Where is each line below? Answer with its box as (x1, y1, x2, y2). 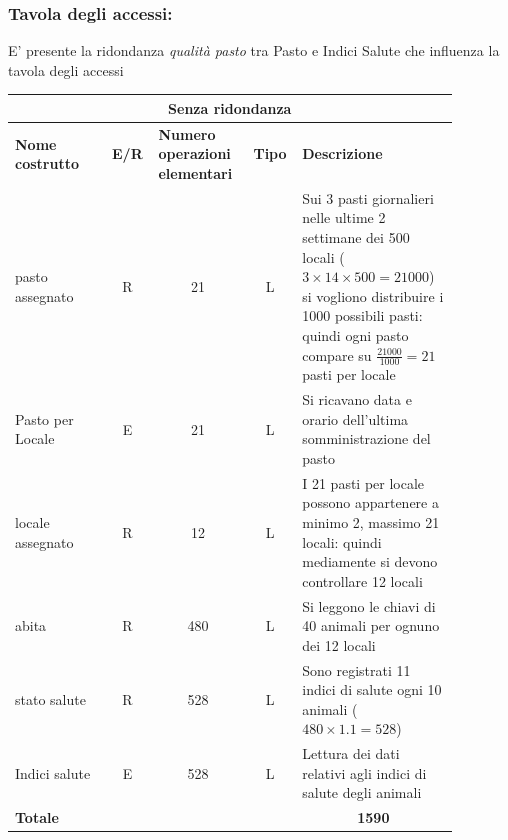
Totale (15, 807, 59, 828)
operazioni (158, 143, 231, 164)
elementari (158, 162, 233, 183)
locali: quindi (302, 531, 382, 552)
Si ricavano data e (302, 389, 412, 410)
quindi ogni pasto (302, 324, 409, 345)
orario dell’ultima (302, 408, 409, 429)
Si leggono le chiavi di (302, 595, 436, 616)
